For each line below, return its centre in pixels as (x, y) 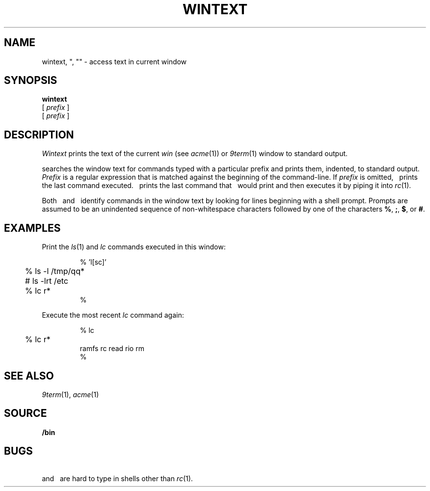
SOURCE (26, 413)
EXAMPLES (32, 228)
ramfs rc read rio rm (112, 349)
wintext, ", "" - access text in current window (114, 61)
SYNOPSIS (31, 81)
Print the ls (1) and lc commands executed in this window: (134, 247)
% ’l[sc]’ (93, 262)
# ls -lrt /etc (47, 281)
